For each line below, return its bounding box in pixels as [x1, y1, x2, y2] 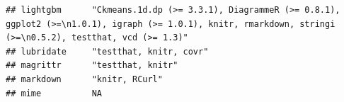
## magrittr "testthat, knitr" [6, 60, 178, 71]
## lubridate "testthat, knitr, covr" [6, 46, 209, 57]
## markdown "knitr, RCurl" [6, 74, 163, 84]
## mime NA [6, 88, 103, 98]
